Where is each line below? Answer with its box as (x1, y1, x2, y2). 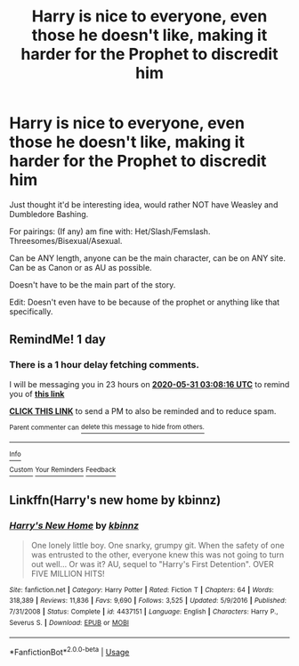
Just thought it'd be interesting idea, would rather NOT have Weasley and (9, 199, 279, 210)
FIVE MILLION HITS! (30, 568, 105, 579)
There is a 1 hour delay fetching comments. (9, 359, 200, 371)
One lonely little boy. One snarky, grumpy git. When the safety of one (30, 540, 285, 550)
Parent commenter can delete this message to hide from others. (9, 423, 205, 432)
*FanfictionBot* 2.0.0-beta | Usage (9, 646, 130, 657)
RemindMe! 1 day (9, 332, 107, 347)
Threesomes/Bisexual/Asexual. (9, 235, 123, 246)
